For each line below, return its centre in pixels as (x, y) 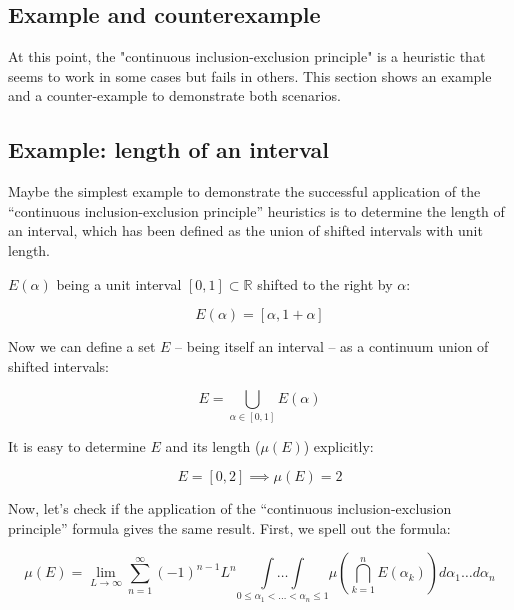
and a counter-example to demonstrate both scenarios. (174, 95)
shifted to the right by (325, 283)
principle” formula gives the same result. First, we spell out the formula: (229, 527)
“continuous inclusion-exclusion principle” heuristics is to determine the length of (256, 210)
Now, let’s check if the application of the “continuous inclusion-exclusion (230, 508)
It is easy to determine (77, 445)
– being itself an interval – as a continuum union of (332, 346)
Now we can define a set (82, 346)
